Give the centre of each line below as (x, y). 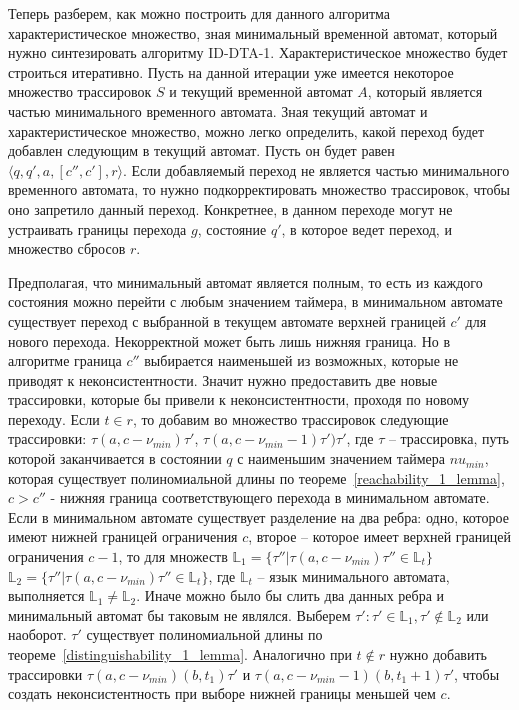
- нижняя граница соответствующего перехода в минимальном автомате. (270, 497)
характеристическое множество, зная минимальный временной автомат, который (253, 32)
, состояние (232, 228)
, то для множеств (173, 556)
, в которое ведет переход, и (366, 228)
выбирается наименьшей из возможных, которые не (301, 360)
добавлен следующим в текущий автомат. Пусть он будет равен (201, 150)
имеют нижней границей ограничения (123, 536)
